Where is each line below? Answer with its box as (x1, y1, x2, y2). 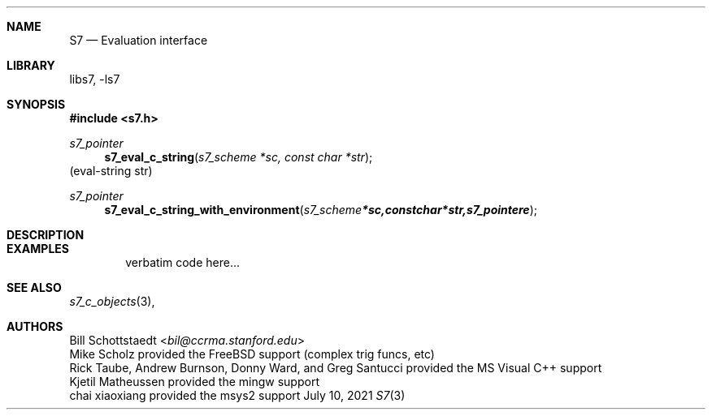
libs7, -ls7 (69, 72, 120, 86)
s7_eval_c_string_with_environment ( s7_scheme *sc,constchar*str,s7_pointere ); (104, 203, 537, 217)
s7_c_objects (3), (69, 294, 155, 308)
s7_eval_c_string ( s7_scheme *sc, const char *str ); (104, 150, 373, 164)
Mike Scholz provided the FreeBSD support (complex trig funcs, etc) (69, 347, 435, 361)
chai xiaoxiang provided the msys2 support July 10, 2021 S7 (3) (69, 388, 406, 402)
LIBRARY (7, 58, 55, 72)
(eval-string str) (69, 164, 153, 178)
